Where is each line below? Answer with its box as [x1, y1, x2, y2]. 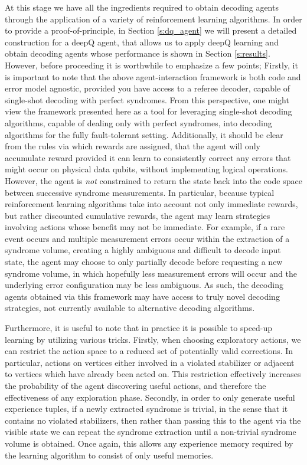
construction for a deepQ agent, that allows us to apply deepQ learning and [5, 35, 279, 48]
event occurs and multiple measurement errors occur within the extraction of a [5, 232, 290, 244]
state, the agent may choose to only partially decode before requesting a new [5, 256, 283, 268]
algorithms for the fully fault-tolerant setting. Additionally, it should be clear [5, 128, 283, 140]
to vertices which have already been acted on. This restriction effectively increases [5, 368, 301, 380]
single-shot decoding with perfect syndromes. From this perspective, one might [5, 93, 289, 106]
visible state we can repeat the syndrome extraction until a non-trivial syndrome [5, 425, 296, 438]
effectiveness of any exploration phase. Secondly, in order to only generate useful [5, 391, 295, 403]
